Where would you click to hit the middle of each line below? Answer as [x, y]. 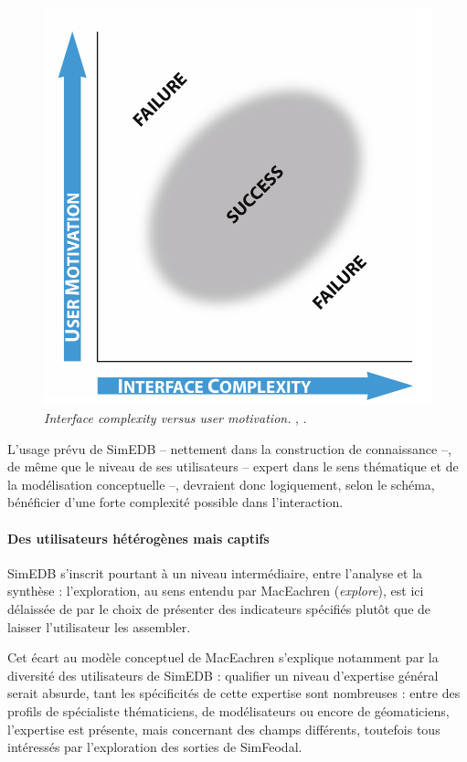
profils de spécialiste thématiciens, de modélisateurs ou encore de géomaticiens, [228, 711]
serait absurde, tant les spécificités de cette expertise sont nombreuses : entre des [234, 693]
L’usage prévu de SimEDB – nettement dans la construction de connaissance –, [229, 448]
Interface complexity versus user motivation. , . [175, 418]
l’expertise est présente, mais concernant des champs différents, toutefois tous [224, 729]
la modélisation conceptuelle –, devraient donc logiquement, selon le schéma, [221, 484]
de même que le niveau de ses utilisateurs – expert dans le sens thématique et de [233, 466]
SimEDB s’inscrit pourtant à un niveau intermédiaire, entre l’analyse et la [215, 572]
